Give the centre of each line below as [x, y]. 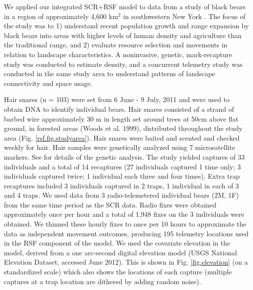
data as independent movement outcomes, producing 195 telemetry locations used [126, 233]
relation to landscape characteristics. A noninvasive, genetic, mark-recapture [118, 54]
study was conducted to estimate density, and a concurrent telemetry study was [123, 64]
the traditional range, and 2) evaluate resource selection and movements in [116, 45]
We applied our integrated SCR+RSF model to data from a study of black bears [125, 6]
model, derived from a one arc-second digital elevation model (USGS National [121, 252]
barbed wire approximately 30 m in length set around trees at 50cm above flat [121, 118]
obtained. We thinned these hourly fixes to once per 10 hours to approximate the [125, 224]
